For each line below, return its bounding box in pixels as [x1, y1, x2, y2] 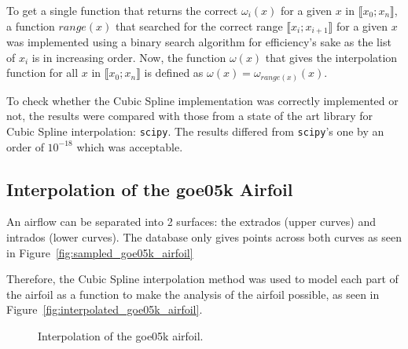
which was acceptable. [76, 138, 183, 155]
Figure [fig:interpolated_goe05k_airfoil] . [6, 301, 203, 318]
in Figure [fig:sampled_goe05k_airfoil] [6, 244, 193, 260]
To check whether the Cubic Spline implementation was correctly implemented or [6, 92, 399, 108]
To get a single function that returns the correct [6, 2, 238, 18]
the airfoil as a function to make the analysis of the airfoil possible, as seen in [6, 285, 380, 302]
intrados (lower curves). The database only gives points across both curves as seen [6, 228, 402, 245]
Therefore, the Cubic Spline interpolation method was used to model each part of [6, 271, 399, 287]
